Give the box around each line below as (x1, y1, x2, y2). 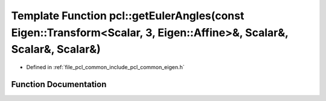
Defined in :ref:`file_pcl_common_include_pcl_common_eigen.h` (26, 64, 185, 71)
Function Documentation (11, 79, 107, 90)
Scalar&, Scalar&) (11, 43, 101, 57)
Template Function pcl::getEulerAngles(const (11, 9, 245, 22)
